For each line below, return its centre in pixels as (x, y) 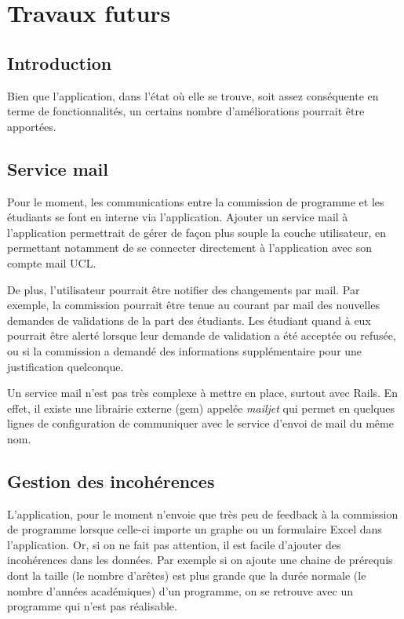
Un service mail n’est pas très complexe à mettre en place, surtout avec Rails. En (202, 393)
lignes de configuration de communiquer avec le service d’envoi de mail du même (200, 423)
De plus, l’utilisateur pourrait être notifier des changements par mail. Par (184, 289)
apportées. (32, 126)
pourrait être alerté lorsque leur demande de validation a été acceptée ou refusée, (202, 335)
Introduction (60, 62)
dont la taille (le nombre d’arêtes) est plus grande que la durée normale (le (187, 575)
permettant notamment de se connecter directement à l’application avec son (189, 248)
